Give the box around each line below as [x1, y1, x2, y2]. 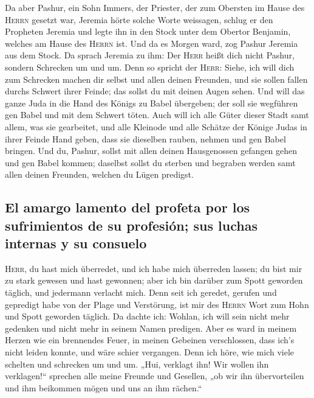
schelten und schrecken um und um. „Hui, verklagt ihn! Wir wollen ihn [5, 357, 269, 370]
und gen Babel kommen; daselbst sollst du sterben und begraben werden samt [5, 156, 296, 169]
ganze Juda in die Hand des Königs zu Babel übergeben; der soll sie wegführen [5, 96, 298, 109]
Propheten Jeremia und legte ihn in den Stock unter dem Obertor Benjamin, [5, 25, 291, 38]
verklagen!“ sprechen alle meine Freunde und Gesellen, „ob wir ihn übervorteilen [5, 369, 304, 382]
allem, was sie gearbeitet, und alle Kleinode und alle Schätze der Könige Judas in [5, 120, 307, 133]
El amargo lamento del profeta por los [5, 198, 250, 217]
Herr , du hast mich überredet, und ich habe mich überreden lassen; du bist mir [5, 262, 302, 274]
